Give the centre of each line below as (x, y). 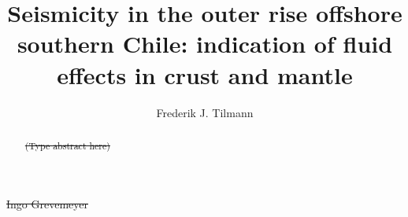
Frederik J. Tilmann (205, 112)
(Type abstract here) (67, 145)
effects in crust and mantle (205, 74)
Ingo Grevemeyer (47, 203)
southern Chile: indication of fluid (205, 44)
